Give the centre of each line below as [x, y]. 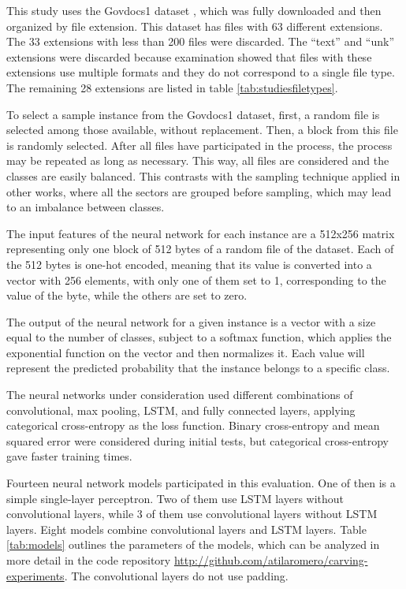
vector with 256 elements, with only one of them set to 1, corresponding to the [196, 280]
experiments [35, 575]
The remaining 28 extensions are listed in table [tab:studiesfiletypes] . [172, 87]
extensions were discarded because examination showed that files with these [189, 56]
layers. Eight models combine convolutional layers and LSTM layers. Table [186, 529]
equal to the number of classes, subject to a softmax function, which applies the [199, 337]
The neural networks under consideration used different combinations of [180, 395]
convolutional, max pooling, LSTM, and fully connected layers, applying [181, 410]
